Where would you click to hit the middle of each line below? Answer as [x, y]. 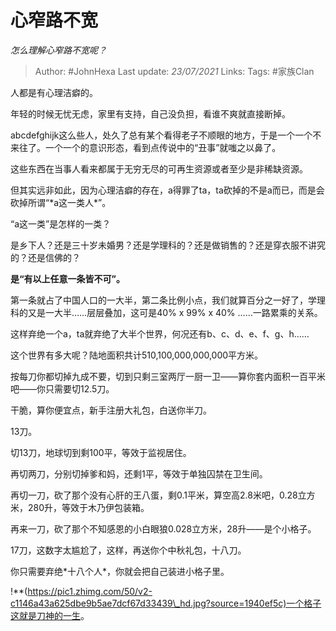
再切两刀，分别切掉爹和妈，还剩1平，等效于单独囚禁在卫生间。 [139, 473]
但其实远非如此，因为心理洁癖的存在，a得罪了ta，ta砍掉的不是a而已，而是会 [167, 190]
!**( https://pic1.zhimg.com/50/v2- [81, 591]
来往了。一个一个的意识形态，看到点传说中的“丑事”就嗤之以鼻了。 [146, 147]
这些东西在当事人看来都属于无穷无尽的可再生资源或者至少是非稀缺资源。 [159, 168]
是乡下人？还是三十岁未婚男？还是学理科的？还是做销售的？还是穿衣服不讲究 [168, 245]
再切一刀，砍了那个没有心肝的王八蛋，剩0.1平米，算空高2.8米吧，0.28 [154, 495]
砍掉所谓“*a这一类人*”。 [61, 202]
